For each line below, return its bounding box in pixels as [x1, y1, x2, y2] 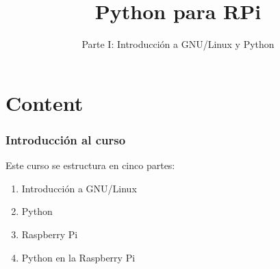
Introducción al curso [5, 131, 126, 148]
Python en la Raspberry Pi [21, 250, 136, 264]
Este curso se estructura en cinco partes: [5, 158, 175, 172]
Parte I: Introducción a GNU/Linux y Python [81, 37, 275, 51]
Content [5, 88, 84, 116]
